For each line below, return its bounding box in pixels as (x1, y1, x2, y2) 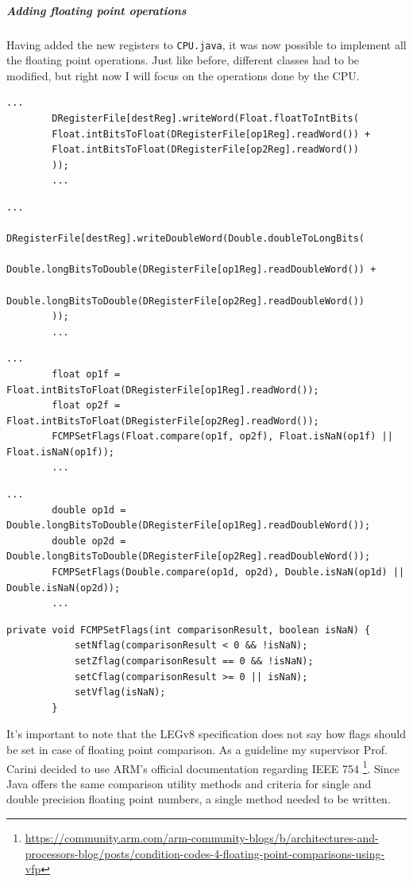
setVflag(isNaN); (74, 687, 166, 698)
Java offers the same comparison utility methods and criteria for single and (6, 775, 372, 791)
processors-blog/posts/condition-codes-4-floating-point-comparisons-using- (25, 845, 385, 861)
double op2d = (52, 535, 126, 547)
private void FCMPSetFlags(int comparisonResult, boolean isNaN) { (6, 624, 371, 636)
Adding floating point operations (6, 2, 187, 18)
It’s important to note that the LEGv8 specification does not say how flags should (6, 725, 407, 742)
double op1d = (52, 504, 126, 516)
